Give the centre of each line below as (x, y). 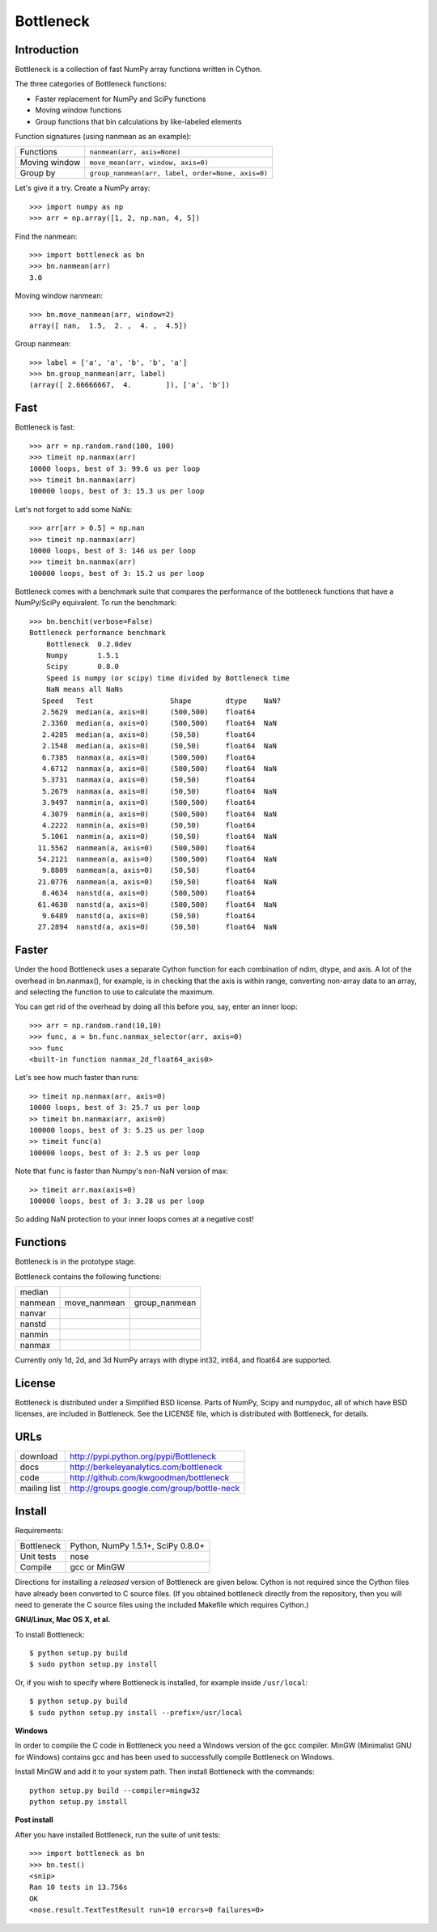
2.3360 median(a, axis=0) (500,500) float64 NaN (159, 723)
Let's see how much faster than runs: (77, 1078)
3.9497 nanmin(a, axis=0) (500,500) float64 (148, 803)
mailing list (40, 1489)
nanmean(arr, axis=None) (135, 152)
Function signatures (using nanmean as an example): (103, 137)
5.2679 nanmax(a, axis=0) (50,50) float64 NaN (159, 791)
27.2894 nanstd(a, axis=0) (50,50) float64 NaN (157, 927)
